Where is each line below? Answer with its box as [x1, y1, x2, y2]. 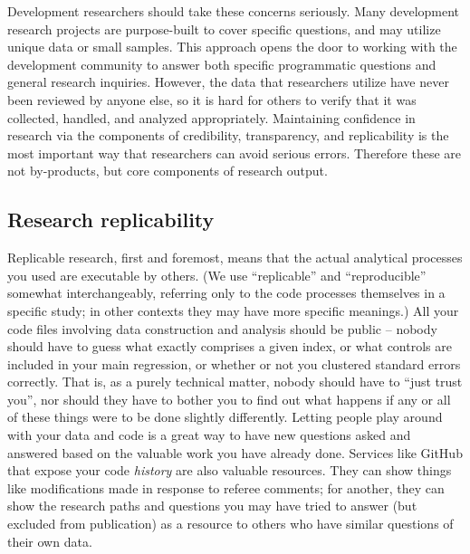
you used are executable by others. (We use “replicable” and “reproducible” [7, 265, 427, 284]
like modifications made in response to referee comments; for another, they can [7, 478, 445, 497]
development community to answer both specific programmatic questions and [7, 54, 436, 73]
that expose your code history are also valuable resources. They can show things [7, 461, 452, 480]
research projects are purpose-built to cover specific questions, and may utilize [7, 19, 441, 38]
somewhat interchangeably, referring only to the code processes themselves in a [7, 283, 446, 302]
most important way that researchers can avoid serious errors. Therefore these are [7, 143, 462, 162]
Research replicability [7, 205, 215, 234]
